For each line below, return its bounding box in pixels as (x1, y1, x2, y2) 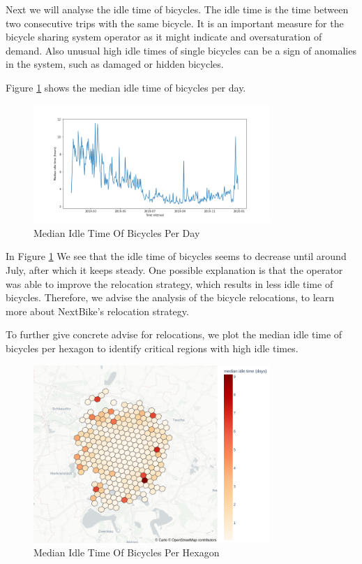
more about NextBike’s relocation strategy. (6, 303, 189, 318)
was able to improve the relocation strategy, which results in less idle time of (6, 276, 333, 291)
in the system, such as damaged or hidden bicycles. (6, 57, 224, 71)
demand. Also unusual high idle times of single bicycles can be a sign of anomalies (6, 43, 356, 57)
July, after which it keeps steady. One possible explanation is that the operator (6, 262, 343, 277)
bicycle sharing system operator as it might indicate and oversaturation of (6, 29, 322, 44)
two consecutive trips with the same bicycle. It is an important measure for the (6, 15, 344, 30)
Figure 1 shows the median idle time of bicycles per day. (6, 80, 246, 94)
